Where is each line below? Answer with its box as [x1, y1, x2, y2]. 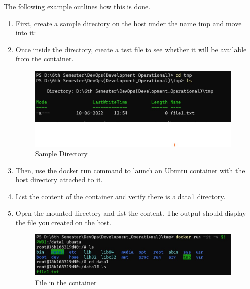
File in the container [35, 277, 97, 287]
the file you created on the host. [15, 217, 112, 228]
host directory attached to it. [15, 174, 103, 185]
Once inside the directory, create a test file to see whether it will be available [15, 44, 247, 54]
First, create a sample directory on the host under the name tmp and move [15, 18, 242, 28]
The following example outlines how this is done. [4, 1, 150, 11]
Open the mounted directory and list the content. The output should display [15, 207, 246, 218]
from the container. [15, 54, 74, 64]
